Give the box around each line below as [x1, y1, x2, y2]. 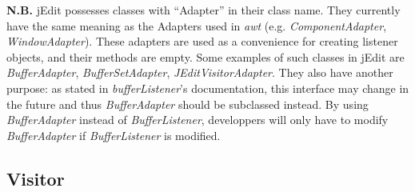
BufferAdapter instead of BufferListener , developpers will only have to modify [6, 111, 389, 128]
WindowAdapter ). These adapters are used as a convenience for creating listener [6, 33, 398, 50]
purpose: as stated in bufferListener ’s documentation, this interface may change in [6, 79, 409, 96]
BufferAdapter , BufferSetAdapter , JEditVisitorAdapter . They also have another [6, 64, 393, 81]
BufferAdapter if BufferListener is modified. [6, 126, 221, 143]
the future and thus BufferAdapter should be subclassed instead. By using [6, 95, 369, 112]
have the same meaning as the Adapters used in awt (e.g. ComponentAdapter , [6, 17, 387, 34]
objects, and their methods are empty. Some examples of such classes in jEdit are [6, 48, 405, 65]
